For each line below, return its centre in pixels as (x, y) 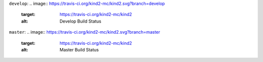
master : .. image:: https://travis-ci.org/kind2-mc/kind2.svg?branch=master (85, 32)
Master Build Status (79, 50)
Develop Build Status (81, 21)
